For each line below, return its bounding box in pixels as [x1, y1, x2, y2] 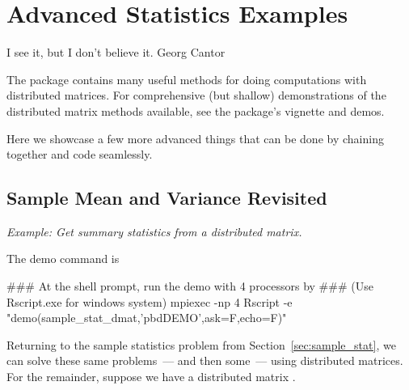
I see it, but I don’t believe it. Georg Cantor [6, 44, 226, 61]
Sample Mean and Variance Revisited [6, 185, 327, 210]
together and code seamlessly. [6, 146, 153, 163]
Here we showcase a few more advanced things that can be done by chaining [6, 129, 384, 146]
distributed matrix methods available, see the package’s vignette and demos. [6, 102, 385, 119]
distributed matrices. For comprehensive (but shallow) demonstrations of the [6, 87, 386, 104]
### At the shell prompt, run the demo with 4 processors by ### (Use [6, 278, 373, 295]
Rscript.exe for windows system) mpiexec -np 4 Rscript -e [6, 293, 293, 310]
